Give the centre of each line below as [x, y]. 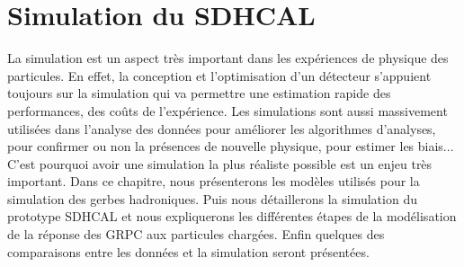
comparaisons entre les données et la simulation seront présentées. [188, 251]
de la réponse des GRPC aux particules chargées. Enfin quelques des [196, 234]
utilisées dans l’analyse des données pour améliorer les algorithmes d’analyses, [222, 128]
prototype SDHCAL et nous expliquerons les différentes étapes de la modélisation [232, 216]
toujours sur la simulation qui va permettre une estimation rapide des [199, 93]
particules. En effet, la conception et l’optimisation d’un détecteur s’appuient [219, 75]
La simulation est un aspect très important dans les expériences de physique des [228, 58]
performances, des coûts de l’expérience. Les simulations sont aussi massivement [228, 110]
